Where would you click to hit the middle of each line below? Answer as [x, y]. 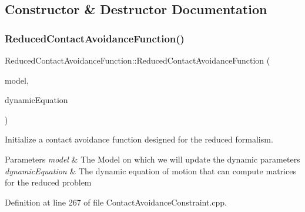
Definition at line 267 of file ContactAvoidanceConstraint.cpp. [116, 202]
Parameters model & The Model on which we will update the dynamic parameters [152, 159]
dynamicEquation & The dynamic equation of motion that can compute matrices [150, 170]
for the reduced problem [48, 182]
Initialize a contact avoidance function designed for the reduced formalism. [139, 139]
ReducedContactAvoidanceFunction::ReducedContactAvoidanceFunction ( [138, 60]
